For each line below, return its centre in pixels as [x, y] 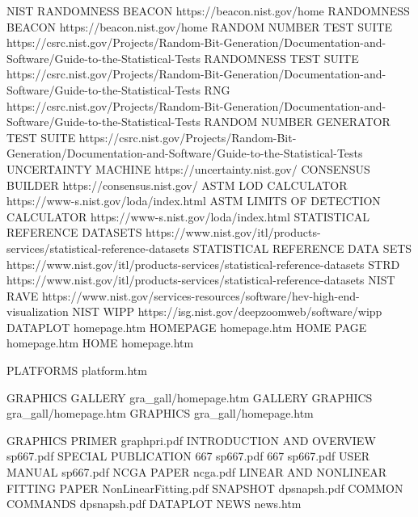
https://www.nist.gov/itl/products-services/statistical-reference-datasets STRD [203, 264]
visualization [38, 311]
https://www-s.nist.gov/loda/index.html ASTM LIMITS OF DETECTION [194, 201]
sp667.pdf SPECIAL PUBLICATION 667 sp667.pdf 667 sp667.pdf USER [188, 456]
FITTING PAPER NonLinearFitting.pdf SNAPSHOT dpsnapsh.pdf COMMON [205, 488]
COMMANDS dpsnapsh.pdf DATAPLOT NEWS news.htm [154, 504]
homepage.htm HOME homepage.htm [100, 343]
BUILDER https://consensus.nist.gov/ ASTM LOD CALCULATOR [177, 185]
